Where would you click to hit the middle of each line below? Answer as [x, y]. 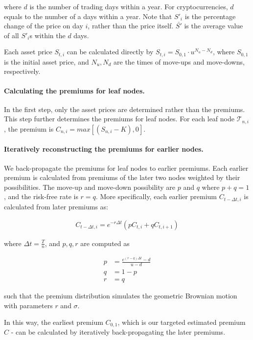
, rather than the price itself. [131, 26]
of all [11, 35]
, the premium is [29, 128]
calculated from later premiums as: [56, 206]
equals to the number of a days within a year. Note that [88, 16]
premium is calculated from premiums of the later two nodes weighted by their [122, 177]
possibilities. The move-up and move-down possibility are [90, 187]
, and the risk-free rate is [41, 196]
